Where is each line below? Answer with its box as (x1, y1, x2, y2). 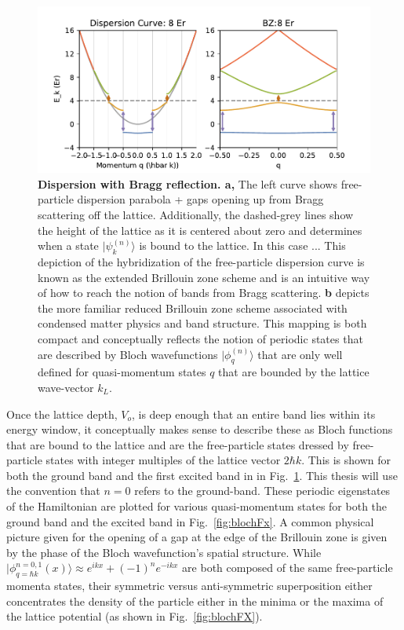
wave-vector (38, 379, 94, 395)
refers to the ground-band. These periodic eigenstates (134, 482, 391, 499)
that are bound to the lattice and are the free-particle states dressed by (6, 436, 349, 452)
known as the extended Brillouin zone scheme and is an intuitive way (38, 269, 370, 285)
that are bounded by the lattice (218, 364, 369, 380)
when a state (38, 237, 99, 254)
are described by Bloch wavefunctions (38, 346, 218, 362)
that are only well (257, 346, 343, 362)
